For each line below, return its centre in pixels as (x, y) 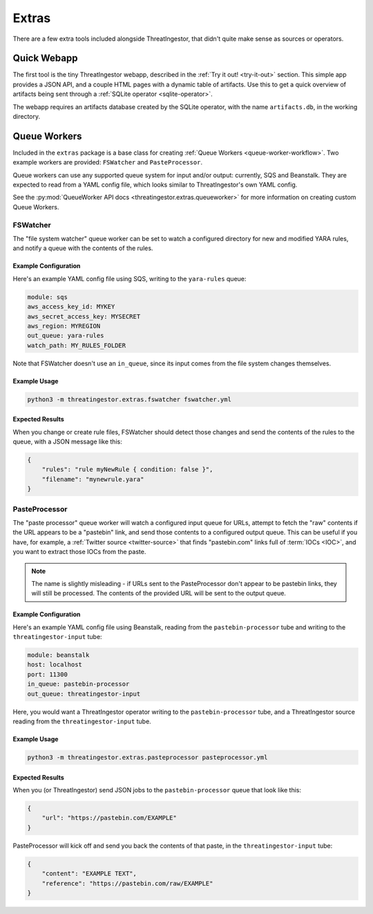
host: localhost (55, 665)
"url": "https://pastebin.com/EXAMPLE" (109, 818)
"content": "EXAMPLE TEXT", (89, 874)
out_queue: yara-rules (66, 336)
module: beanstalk (58, 655)
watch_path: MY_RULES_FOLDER (77, 345)
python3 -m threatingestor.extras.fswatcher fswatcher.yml (129, 399)
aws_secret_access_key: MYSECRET (84, 316)
